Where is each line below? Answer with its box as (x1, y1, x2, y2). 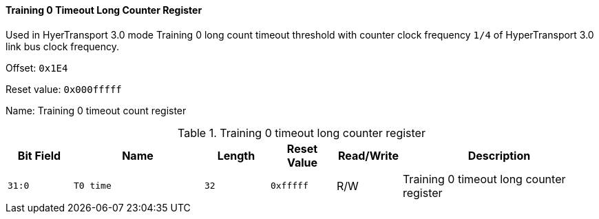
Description (467, 148, 531, 163)
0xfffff (270, 180, 308, 191)
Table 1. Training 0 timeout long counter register (178, 125, 425, 140)
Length (217, 148, 255, 163)
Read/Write (337, 148, 399, 163)
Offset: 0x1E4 (6, 61, 68, 74)
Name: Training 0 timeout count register (6, 104, 187, 116)
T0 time (73, 180, 112, 191)
